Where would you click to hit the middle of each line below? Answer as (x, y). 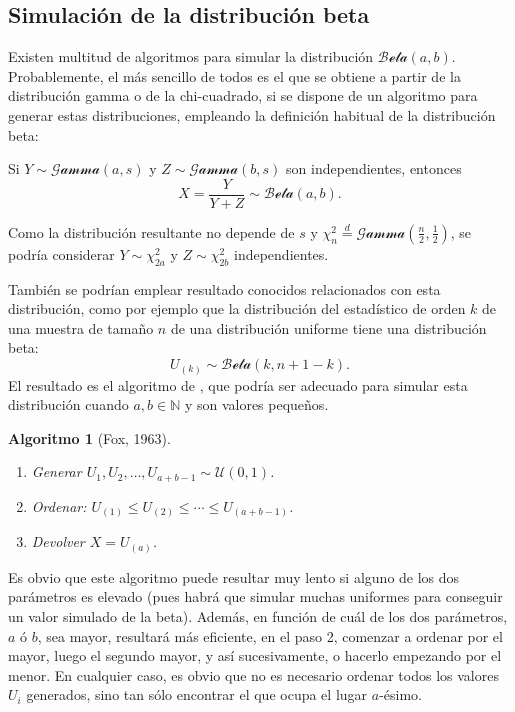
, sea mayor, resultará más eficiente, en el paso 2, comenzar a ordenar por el (270, 635)
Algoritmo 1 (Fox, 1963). (89, 437)
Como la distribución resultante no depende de (151, 231)
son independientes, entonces (374, 168)
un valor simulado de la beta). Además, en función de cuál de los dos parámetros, (258, 615)
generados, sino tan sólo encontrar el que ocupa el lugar (197, 694)
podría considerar (61, 253)
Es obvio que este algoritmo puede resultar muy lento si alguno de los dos (234, 576)
